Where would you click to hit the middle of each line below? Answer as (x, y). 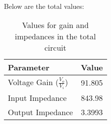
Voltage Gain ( (33, 82)
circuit (55, 47)
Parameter (29, 67)
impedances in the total (55, 36)
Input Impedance (37, 97)
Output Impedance (41, 112)
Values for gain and (55, 25)
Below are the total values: (44, 6)
